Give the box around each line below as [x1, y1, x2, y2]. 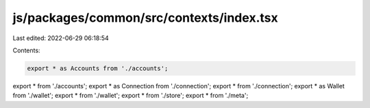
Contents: [12, 46, 40, 54]
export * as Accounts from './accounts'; [27, 65, 169, 72]
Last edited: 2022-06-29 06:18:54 [12, 34, 109, 42]
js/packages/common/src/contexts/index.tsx [12, 10, 278, 25]
